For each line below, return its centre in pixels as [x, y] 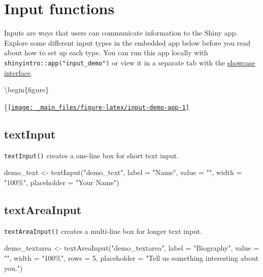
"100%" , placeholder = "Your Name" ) [62, 182]
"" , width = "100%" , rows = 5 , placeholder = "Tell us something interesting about [131, 257]
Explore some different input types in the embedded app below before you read [127, 42]
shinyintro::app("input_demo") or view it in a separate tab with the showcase [130, 62]
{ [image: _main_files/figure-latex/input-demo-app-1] [97, 106]
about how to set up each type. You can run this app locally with [106, 53]
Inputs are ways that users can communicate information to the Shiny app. [121, 33]
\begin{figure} [27, 90]
